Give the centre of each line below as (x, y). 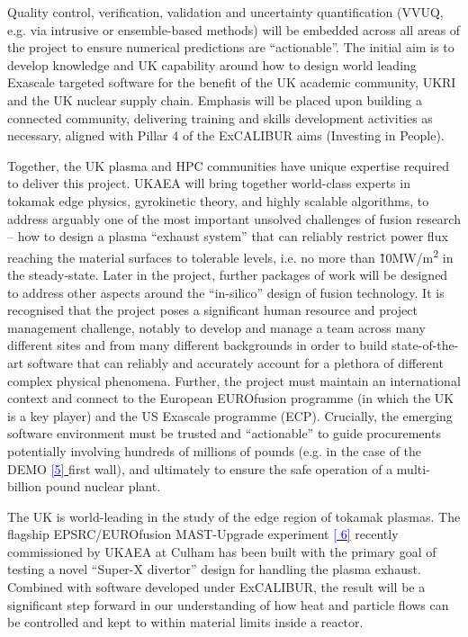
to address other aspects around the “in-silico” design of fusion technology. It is (226, 292)
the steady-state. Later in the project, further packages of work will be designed (228, 274)
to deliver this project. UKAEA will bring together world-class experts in (209, 183)
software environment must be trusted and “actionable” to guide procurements (224, 433)
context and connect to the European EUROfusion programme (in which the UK (231, 398)
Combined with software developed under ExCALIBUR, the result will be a (216, 587)
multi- (413, 468)
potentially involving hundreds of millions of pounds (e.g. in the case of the (215, 450)
